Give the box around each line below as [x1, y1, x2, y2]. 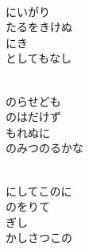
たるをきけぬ [6, 18, 72, 35]
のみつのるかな [6, 139, 83, 156]
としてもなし [6, 50, 72, 67]
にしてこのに [6, 182, 72, 199]
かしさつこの [6, 229, 72, 246]
